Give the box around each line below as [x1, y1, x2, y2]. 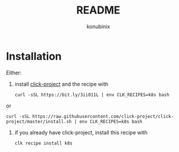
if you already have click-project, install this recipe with [14, 129, 148, 136]
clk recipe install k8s [14, 140, 73, 146]
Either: [6, 69, 22, 76]
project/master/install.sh [6, 119, 72, 124]
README [76, 4, 121, 17]
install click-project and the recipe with [14, 80, 108, 87]
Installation [6, 49, 62, 63]
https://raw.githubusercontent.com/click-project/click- [32, 113, 174, 119]
